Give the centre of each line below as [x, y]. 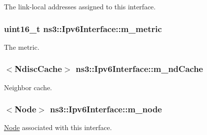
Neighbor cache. [28, 87]
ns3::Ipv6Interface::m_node [106, 109]
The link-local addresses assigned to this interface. [80, 6]
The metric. [22, 47]
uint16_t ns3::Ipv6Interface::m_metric [83, 28]
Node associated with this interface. [58, 127]
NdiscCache [38, 69]
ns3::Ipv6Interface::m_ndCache [139, 69]
